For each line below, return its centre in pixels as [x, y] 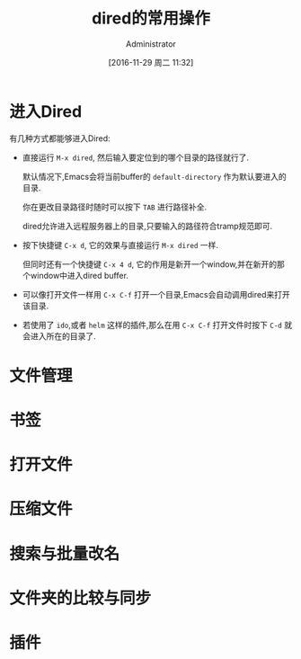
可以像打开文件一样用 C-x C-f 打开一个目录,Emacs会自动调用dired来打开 [156, 294]
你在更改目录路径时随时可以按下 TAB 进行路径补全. [115, 207]
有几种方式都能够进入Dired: [60, 138]
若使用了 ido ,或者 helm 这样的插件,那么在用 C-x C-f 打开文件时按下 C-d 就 [157, 325]
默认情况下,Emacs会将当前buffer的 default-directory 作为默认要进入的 [155, 176]
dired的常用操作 [151, 18]
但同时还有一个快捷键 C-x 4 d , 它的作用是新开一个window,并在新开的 [150, 264]
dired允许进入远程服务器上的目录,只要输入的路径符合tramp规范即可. [147, 226]
